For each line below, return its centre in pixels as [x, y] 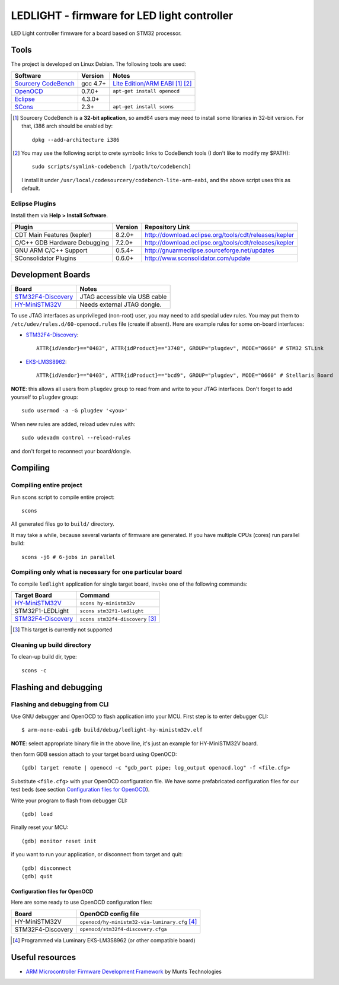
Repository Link [167, 227]
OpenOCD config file [109, 914]
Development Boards [51, 275]
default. [31, 188]
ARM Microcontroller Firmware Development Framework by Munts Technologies [124, 971]
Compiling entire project [47, 485]
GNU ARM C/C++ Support [51, 250]
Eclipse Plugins [33, 204]
